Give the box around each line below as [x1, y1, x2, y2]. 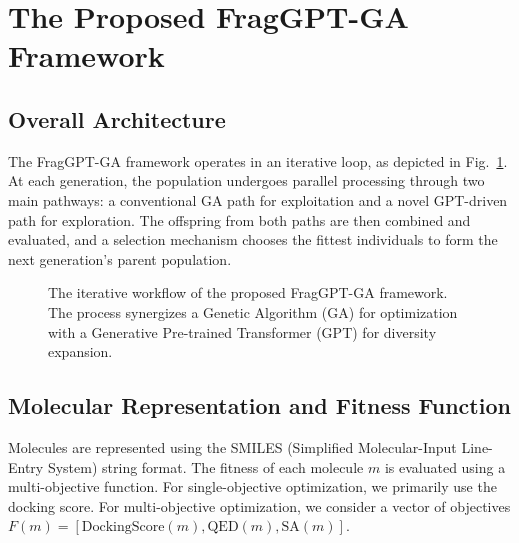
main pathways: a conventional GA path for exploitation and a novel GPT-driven [8, 189, 508, 210]
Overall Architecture [8, 103, 226, 134]
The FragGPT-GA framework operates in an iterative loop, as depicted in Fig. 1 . [8, 150, 508, 171]
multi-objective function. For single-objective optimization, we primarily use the [8, 476, 497, 497]
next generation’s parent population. [8, 248, 232, 269]
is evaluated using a [384, 456, 506, 477]
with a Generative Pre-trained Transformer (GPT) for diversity [48, 321, 437, 342]
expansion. [48, 341, 113, 362]
